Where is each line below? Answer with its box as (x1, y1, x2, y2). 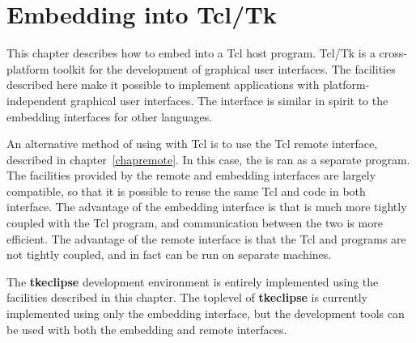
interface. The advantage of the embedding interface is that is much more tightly (6, 198, 407, 215)
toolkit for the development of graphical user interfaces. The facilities (53, 60, 396, 77)
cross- (379, 44, 407, 61)
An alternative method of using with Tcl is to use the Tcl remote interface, (6, 135, 378, 152)
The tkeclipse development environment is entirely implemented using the (6, 273, 379, 290)
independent (6, 91, 67, 108)
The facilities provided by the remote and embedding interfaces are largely (6, 167, 376, 184)
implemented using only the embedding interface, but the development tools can (6, 305, 405, 322)
